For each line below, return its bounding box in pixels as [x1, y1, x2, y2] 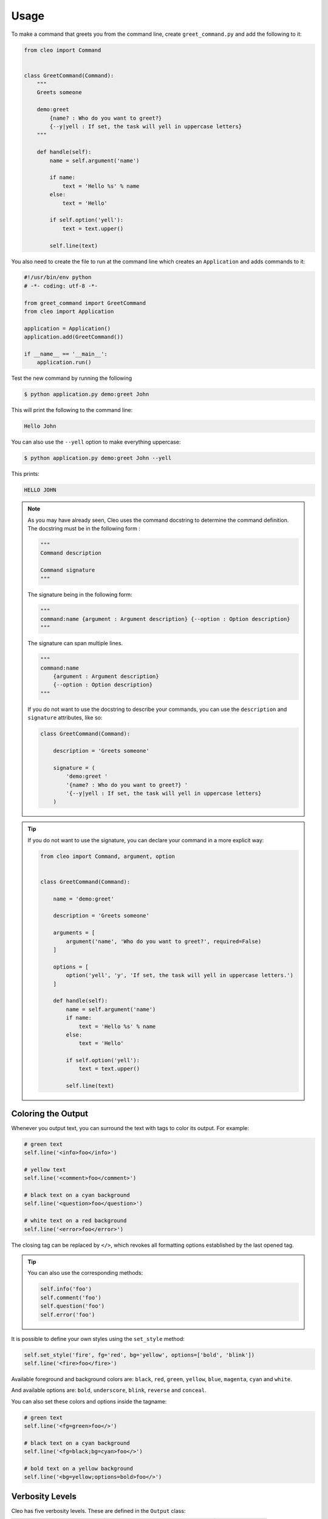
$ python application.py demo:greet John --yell [24, 454, 172, 462]
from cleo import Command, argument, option [40, 852, 176, 860]
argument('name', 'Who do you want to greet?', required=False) [66, 938, 262, 945]
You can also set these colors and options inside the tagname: [11, 1397, 167, 1405]
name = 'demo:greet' [53, 895, 115, 902]
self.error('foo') [40, 1311, 95, 1318]
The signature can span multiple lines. [27, 640, 123, 647]
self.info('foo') [40, 1286, 92, 1292]
